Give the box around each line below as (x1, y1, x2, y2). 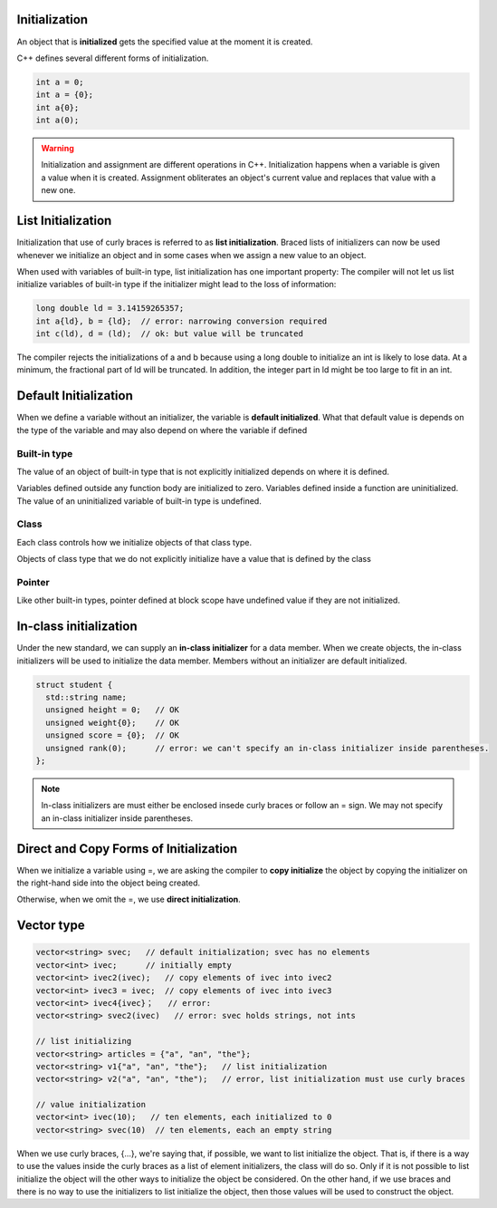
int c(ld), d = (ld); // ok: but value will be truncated (35, 329, 303, 339)
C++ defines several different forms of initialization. (16, 53, 209, 63)
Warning (41, 143, 74, 154)
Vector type (16, 918, 85, 933)
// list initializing (35, 1036, 132, 1047)
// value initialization (35, 1099, 147, 1110)
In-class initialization (16, 619, 138, 634)
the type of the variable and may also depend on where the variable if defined (16, 424, 308, 435)
